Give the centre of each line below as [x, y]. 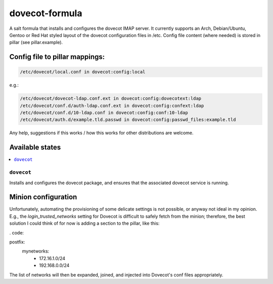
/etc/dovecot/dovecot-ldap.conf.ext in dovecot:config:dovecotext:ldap [111, 98]
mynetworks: [36, 251]
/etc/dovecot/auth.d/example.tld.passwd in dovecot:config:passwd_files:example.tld [128, 120]
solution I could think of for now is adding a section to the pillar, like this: [84, 223]
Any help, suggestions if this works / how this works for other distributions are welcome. [102, 133]
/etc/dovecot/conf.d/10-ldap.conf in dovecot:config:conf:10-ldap [104, 113]
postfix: [17, 242]
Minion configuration [43, 197]
